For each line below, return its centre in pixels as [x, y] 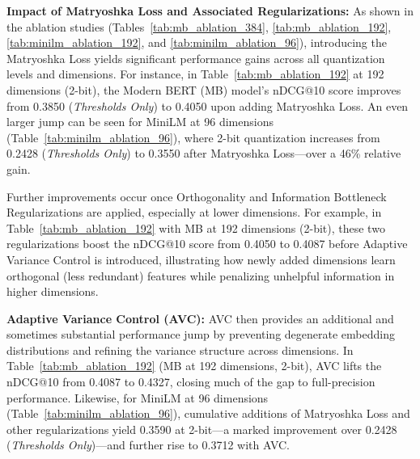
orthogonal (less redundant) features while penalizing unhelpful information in [201, 275]
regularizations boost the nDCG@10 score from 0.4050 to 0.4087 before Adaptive [207, 244]
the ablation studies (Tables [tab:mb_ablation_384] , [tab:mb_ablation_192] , [199, 26]
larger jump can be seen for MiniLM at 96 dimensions [140, 122]
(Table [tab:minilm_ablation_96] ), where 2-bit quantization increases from [193, 137]
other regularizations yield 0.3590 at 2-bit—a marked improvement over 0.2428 [202, 429]
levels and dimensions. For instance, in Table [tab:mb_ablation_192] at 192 [195, 74]
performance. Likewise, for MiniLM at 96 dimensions [138, 397]
